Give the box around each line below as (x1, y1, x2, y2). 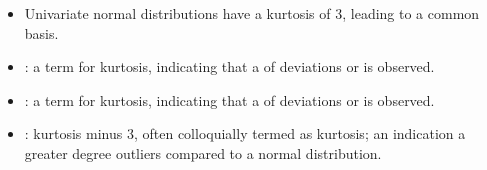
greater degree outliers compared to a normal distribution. (24, 142, 382, 163)
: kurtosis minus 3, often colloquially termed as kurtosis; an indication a (24, 123, 466, 144)
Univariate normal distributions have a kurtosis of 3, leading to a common (24, 3, 480, 23)
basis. (24, 22, 59, 43)
